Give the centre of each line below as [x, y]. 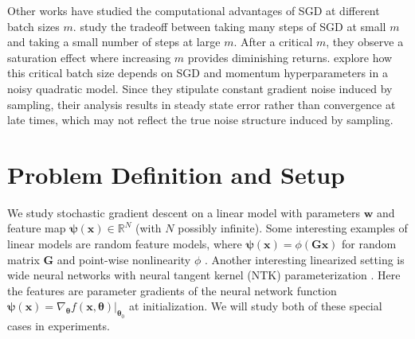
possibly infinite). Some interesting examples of [293, 228]
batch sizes [33, 26]
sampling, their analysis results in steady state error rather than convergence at [202, 104]
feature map [37, 228]
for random [369, 244]
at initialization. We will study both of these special [256, 306]
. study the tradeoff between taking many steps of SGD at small [229, 26]
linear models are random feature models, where [125, 244]
